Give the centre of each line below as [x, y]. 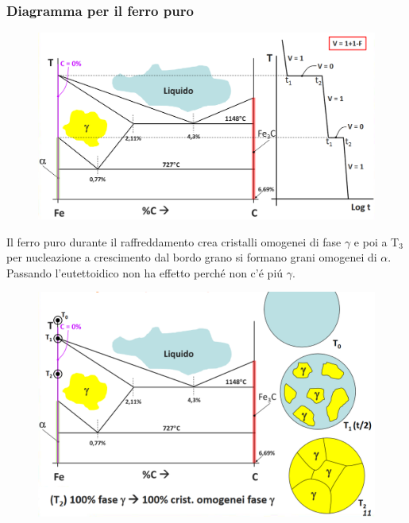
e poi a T [376, 241]
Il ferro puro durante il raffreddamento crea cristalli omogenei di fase [174, 241]
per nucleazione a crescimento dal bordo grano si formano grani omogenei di [192, 257]
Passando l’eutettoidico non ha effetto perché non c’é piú [145, 272]
